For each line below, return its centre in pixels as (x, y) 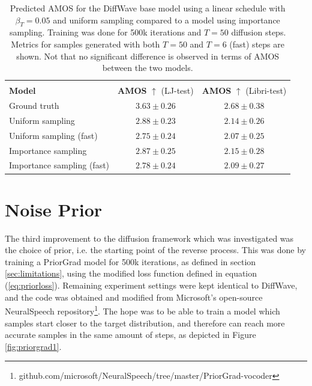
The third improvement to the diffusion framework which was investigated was (149, 238)
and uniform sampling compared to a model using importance (166, 20)
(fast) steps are (257, 44)
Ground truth (34, 106)
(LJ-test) (177, 90)
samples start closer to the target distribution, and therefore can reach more (145, 323)
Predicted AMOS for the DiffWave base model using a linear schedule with (148, 8)
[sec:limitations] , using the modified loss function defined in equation (131, 273)
